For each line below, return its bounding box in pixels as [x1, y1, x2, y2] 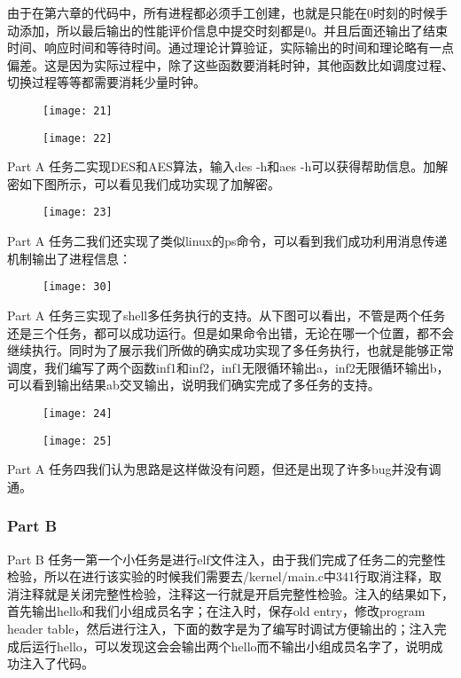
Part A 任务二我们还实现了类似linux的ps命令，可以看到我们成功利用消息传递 [7, 232, 448, 250]
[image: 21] [43, 104, 113, 117]
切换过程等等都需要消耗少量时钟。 [7, 73, 206, 91]
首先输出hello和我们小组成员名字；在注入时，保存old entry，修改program [7, 602, 426, 620]
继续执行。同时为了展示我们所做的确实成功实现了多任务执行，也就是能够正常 [7, 341, 454, 359]
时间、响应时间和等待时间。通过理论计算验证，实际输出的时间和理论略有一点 [7, 38, 454, 57]
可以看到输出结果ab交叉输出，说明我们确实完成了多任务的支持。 [7, 375, 380, 394]
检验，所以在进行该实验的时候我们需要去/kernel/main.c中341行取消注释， [7, 567, 430, 586]
